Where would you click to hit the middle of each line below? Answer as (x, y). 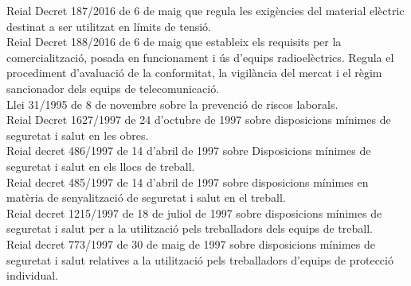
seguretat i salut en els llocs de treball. (101, 166)
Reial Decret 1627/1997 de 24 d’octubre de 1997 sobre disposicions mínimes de (199, 120)
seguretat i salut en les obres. (78, 135)
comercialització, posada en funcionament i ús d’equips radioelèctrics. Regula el (200, 57)
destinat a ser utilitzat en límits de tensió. (109, 26)
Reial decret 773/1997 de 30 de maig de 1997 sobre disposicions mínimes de (191, 243)
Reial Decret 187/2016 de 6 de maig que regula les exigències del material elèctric (205, 10)
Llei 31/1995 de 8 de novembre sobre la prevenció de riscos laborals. (172, 104)
